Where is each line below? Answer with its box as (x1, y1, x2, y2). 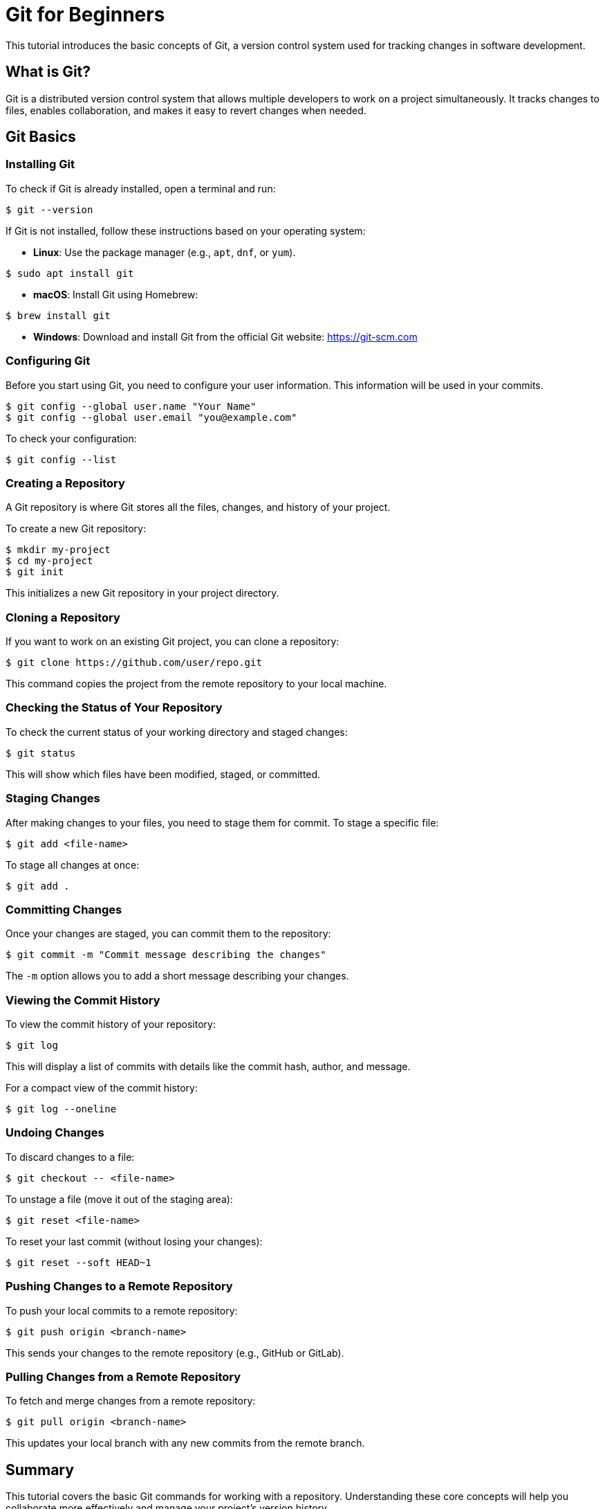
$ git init (6, 566, 64, 578)
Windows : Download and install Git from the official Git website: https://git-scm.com (33, 330, 418, 343)
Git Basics (6, 128, 76, 146)
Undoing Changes (6, 1126, 104, 1140)
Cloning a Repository (6, 610, 120, 624)
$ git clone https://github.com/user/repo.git (6, 657, 262, 669)
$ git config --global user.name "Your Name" (6, 400, 257, 412)
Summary (6, 1461, 74, 1479)
